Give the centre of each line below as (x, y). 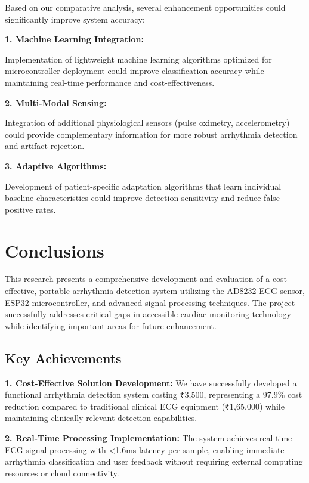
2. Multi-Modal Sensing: (56, 102)
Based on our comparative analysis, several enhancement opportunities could (145, 7)
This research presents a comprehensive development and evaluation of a (137, 279)
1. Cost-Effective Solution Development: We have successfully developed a (151, 383)
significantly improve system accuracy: (75, 19)
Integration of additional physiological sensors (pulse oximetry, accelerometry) (147, 123)
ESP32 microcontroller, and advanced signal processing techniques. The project (150, 302)
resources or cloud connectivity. (62, 473)
